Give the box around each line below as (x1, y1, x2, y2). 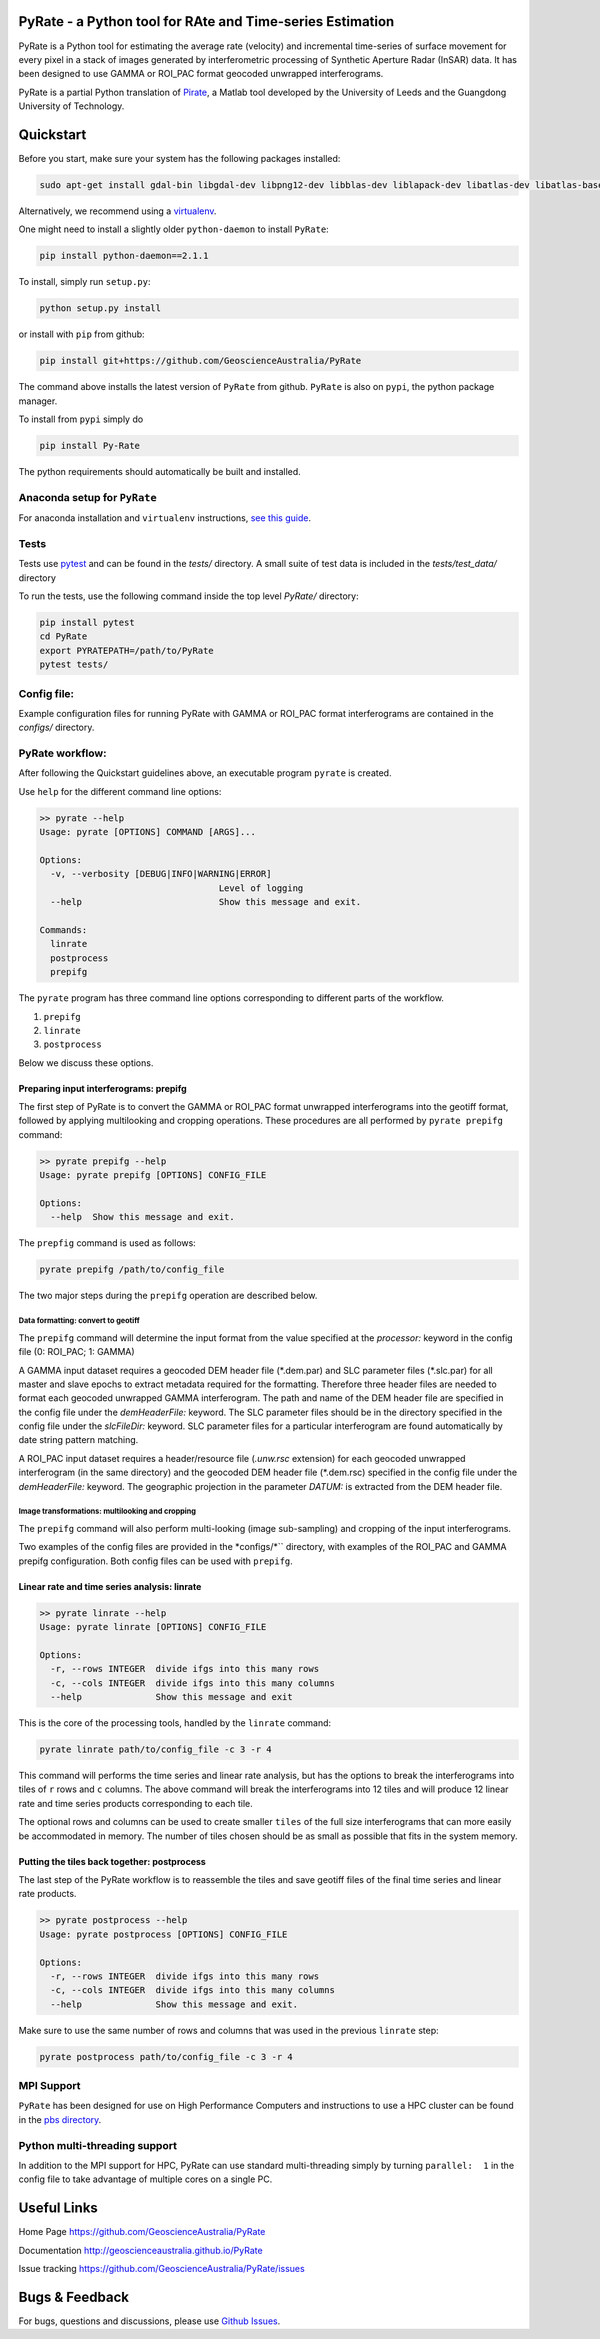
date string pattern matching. (18, 1434, 139, 1446)
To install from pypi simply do (18, 413, 144, 425)
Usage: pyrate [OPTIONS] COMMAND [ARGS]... (39, 826, 257, 838)
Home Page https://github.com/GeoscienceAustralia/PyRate (18, 2226, 266, 2238)
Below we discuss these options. (18, 1056, 154, 1069)
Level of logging (218, 882, 304, 894)
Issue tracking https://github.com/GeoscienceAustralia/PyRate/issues (18, 2263, 305, 2275)
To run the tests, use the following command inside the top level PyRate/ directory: (18, 590, 359, 602)
